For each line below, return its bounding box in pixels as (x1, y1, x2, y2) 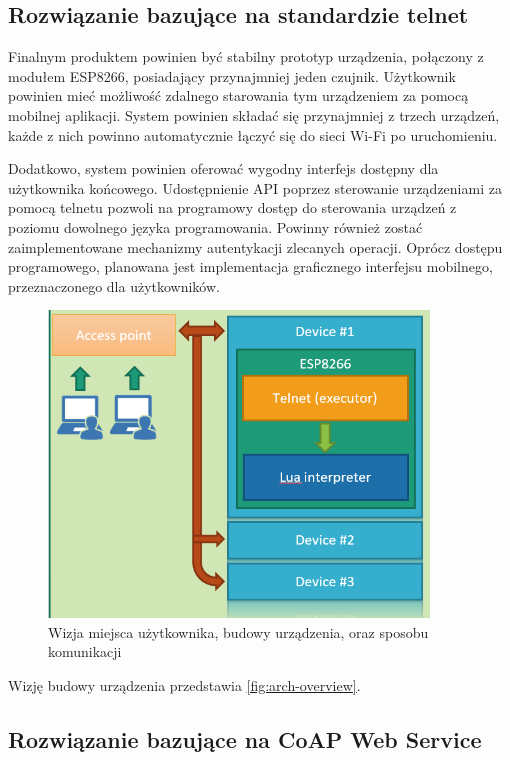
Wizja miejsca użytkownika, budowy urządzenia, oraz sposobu (48, 621, 429, 642)
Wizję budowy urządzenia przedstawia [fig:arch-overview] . (8, 674, 361, 695)
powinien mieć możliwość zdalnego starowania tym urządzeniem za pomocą (8, 85, 469, 106)
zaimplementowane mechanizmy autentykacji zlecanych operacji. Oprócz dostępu (8, 236, 503, 257)
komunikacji (48, 641, 122, 662)
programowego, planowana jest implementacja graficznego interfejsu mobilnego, (8, 256, 493, 277)
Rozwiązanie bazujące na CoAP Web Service (8, 723, 482, 754)
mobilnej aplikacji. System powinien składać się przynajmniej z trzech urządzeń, (8, 104, 500, 125)
